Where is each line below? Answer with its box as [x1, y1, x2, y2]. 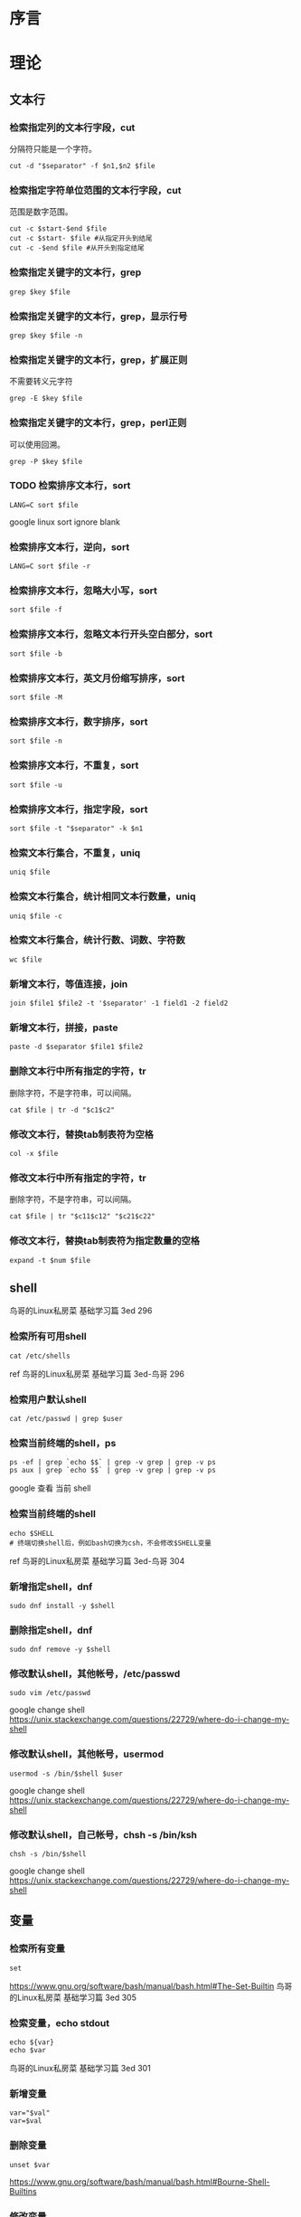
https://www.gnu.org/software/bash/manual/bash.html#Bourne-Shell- [9, 2176, 270, 2187]
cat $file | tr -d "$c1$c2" [9, 1105, 116, 1114]
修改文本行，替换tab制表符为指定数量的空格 [9, 1235, 201, 1247]
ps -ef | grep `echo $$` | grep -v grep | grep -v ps [9, 1458, 217, 1467]
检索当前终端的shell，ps [9, 1436, 117, 1449]
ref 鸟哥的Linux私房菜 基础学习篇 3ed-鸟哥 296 [9, 1368, 185, 1379]
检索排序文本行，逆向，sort [9, 540, 130, 553]
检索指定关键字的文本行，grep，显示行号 [9, 309, 188, 322]
